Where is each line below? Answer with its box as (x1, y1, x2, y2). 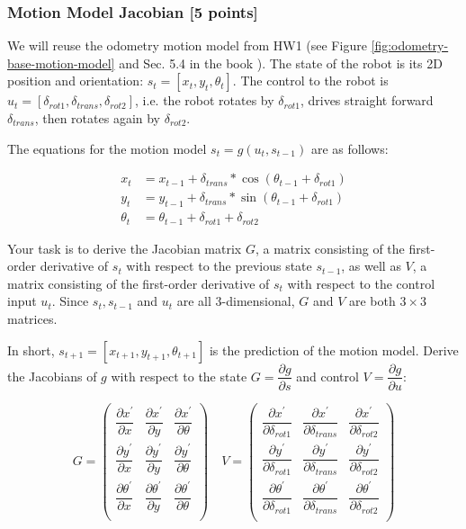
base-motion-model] (7, 53, 115, 72)
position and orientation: (7, 71, 144, 90)
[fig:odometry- (371, 36, 449, 55)
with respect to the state (111, 366, 247, 385)
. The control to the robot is (232, 71, 389, 90)
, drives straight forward (300, 91, 434, 110)
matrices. (7, 309, 58, 327)
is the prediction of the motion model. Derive (209, 340, 459, 359)
